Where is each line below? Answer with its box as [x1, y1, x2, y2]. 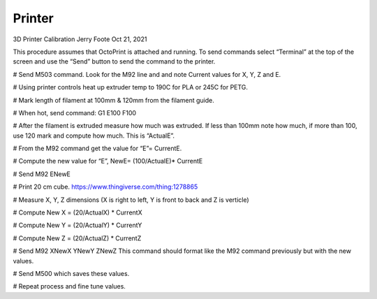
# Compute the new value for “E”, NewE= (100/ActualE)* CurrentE [13, 157, 203, 166]
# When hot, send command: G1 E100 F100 [13, 108, 136, 117]
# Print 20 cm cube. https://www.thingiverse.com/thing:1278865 [13, 182, 198, 191]
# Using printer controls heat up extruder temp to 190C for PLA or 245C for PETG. [13, 83, 248, 92]
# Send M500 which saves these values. [13, 269, 130, 277]
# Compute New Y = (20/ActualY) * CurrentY [13, 221, 142, 230]
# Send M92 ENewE [13, 170, 71, 178]
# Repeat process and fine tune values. [13, 282, 126, 291]
